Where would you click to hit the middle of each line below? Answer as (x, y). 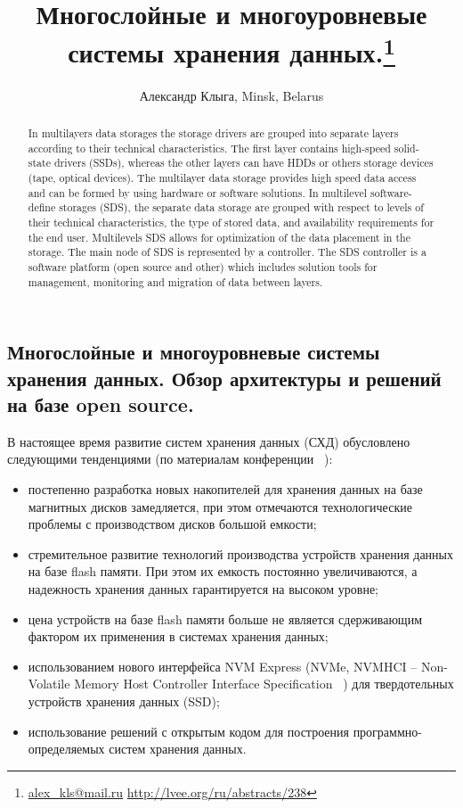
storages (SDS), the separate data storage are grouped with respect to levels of (241, 207)
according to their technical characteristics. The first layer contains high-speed (209, 148)
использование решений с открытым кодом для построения (188, 731)
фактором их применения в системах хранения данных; (178, 636)
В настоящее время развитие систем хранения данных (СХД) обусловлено (209, 441)
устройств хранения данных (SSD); (124, 701)
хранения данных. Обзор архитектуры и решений (224, 378)
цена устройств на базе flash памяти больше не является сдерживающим (225, 618)
